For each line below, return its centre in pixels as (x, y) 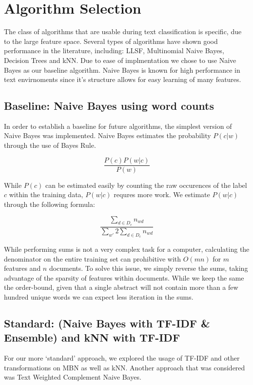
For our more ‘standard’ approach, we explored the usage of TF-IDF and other (122, 358)
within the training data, (46, 194)
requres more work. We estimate (162, 194)
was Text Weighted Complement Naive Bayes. (73, 377)
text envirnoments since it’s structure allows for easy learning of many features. (123, 79)
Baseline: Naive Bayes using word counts (109, 106)
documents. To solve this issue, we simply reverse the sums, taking (148, 268)
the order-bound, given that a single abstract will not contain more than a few (121, 287)
